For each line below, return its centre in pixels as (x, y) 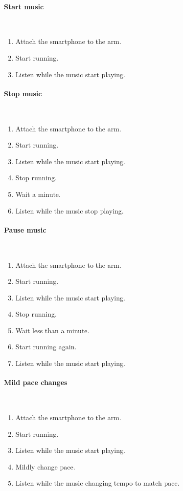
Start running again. (46, 347)
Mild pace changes (36, 382)
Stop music (23, 93)
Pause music (25, 229)
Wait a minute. (38, 194)
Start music (24, 6)
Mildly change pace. (45, 466)
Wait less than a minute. (52, 330)
